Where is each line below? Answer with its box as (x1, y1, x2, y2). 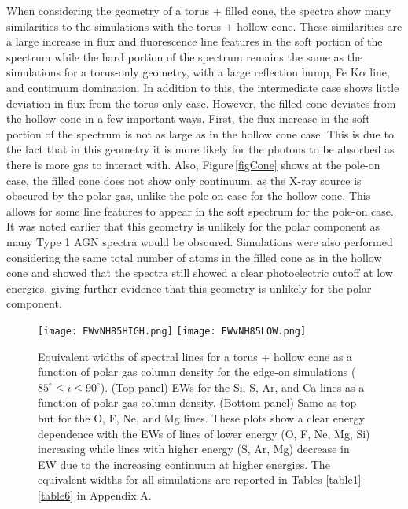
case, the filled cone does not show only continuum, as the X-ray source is (6, 172, 362, 188)
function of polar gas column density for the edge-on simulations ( (38, 363, 356, 380)
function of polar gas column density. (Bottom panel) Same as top (38, 394, 357, 411)
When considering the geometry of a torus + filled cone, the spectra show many (6, 2, 391, 18)
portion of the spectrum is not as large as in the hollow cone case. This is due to (6, 125, 394, 142)
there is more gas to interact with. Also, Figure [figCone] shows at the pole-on (6, 156, 380, 172)
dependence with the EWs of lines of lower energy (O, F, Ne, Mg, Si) (38, 425, 370, 441)
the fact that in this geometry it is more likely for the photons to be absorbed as (6, 141, 395, 157)
